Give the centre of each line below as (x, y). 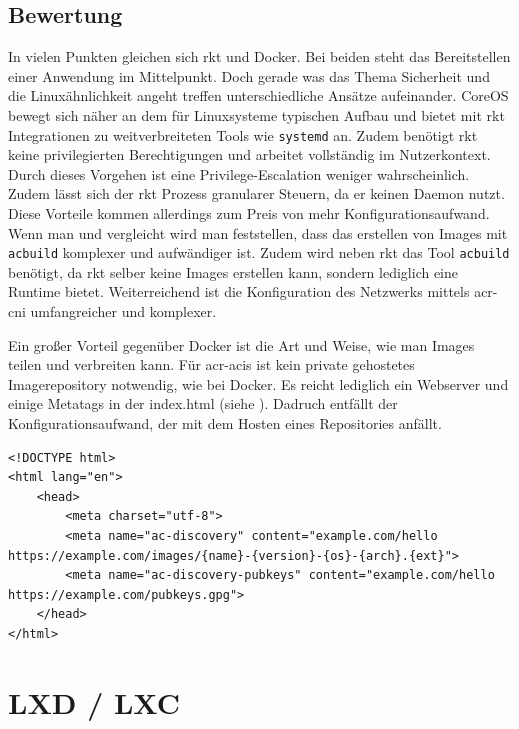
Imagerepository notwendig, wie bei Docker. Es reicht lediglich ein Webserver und (258, 383)
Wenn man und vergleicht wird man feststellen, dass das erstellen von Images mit (258, 232)
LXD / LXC (94, 701)
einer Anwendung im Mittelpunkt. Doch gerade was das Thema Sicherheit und (249, 75)
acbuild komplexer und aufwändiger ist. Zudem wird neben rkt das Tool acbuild (259, 252)
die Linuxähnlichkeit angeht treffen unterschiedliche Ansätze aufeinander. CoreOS (258, 95)
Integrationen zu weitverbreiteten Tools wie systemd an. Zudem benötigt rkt (243, 134)
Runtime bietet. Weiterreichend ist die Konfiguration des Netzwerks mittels (239, 291)
